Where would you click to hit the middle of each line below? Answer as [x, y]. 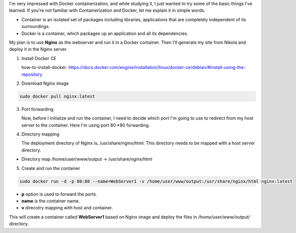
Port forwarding [37, 109]
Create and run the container [51, 168]
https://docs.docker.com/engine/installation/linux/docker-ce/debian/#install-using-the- [157, 67]
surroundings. [36, 27]
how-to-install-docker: [44, 67]
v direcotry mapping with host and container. [67, 208]
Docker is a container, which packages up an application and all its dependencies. [105, 33]
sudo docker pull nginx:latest [57, 96]
